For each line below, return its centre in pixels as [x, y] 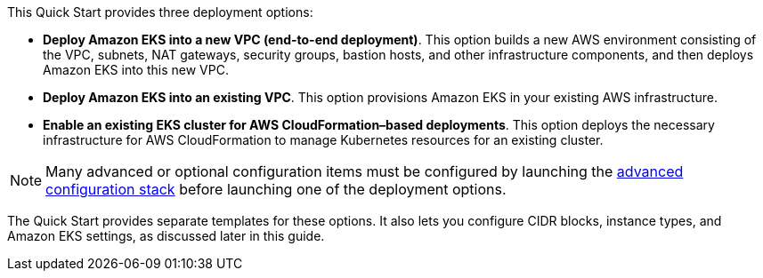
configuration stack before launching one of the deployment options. [276, 189]
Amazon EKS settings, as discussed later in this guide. [166, 236]
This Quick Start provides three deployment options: [160, 12]
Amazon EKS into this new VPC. [136, 70]
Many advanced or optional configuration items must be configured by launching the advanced [365, 171]
